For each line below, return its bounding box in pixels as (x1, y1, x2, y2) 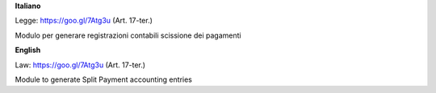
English (15, 45, 41, 55)
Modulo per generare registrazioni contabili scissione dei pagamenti (15, 30, 241, 40)
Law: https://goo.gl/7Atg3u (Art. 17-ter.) (15, 60, 145, 70)
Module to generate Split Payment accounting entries (15, 75, 193, 84)
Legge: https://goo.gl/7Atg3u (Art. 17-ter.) (15, 16, 153, 26)
